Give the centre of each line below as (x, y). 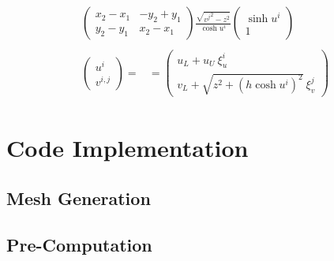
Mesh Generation (79, 198)
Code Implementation (128, 148)
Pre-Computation (79, 244)
